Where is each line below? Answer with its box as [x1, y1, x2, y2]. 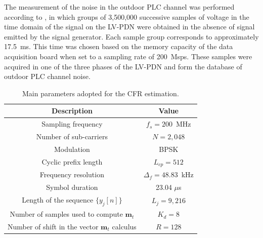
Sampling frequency [41, 118, 103, 129]
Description [51, 105, 93, 116]
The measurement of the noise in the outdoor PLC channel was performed [4, 2, 235, 12]
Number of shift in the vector [8, 221, 99, 231]
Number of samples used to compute [10, 209, 123, 219]
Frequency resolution [39, 169, 104, 180]
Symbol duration [46, 182, 98, 192]
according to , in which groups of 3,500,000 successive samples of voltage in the [4, 11, 249, 22]
